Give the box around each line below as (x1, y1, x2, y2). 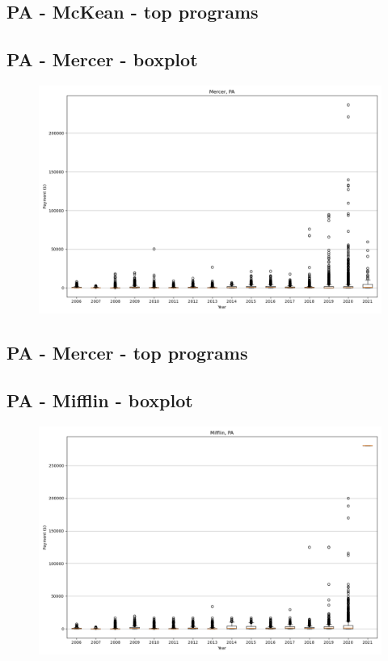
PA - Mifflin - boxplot (6, 388, 193, 413)
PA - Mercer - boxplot (6, 47, 198, 72)
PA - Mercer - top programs (6, 340, 248, 365)
